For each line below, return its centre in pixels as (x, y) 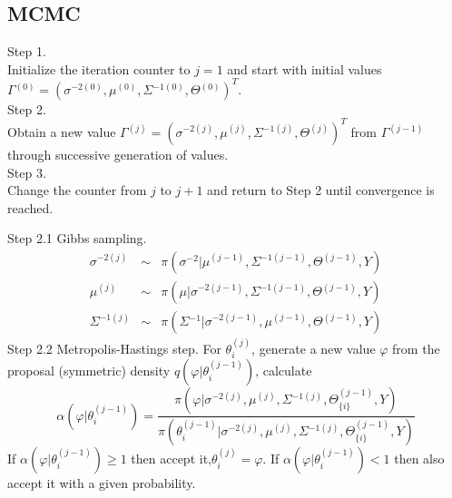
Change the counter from (77, 190)
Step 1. (27, 51)
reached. (30, 207)
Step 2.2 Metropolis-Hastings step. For (114, 348)
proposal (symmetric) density (89, 371)
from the (416, 348)
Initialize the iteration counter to (99, 68)
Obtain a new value (62, 131)
